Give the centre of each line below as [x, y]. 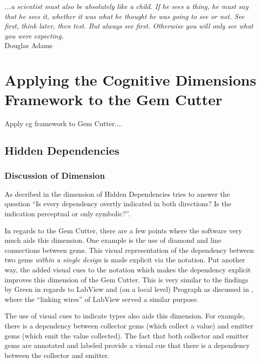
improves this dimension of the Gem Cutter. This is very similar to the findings [126, 279]
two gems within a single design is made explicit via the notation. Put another [125, 260]
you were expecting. [34, 35]
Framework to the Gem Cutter [113, 99]
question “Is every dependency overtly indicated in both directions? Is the [118, 204]
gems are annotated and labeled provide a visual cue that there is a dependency [127, 345]
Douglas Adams [29, 45]
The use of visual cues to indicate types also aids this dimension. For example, [125, 316]
